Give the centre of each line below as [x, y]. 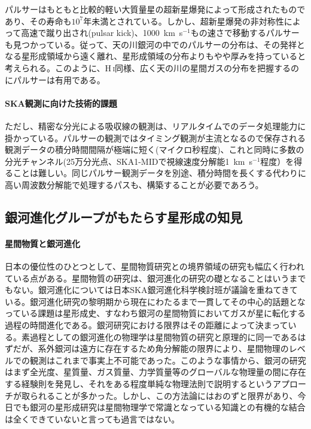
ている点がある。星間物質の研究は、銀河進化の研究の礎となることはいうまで [155, 278]
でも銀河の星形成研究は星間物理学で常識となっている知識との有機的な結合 [159, 407]
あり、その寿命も [38, 21]
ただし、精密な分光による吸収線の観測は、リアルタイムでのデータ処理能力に [155, 126]
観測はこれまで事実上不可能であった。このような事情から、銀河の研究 [168, 360]
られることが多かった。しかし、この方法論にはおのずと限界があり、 [164, 395]
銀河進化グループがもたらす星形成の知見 [124, 217]
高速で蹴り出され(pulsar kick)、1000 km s [102, 33]
